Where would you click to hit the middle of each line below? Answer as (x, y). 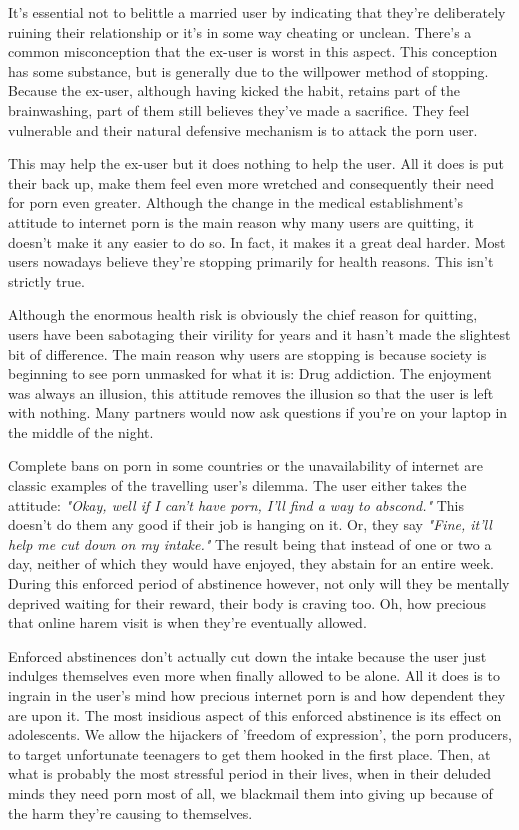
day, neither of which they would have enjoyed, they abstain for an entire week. (251, 563)
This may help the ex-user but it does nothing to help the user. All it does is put (256, 163)
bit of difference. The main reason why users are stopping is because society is (247, 353)
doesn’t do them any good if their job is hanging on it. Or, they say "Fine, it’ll (250, 524)
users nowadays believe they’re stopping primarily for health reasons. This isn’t (251, 261)
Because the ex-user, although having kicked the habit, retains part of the (234, 90)
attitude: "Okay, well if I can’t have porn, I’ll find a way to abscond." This (236, 504)
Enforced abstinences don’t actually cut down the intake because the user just (247, 655)
